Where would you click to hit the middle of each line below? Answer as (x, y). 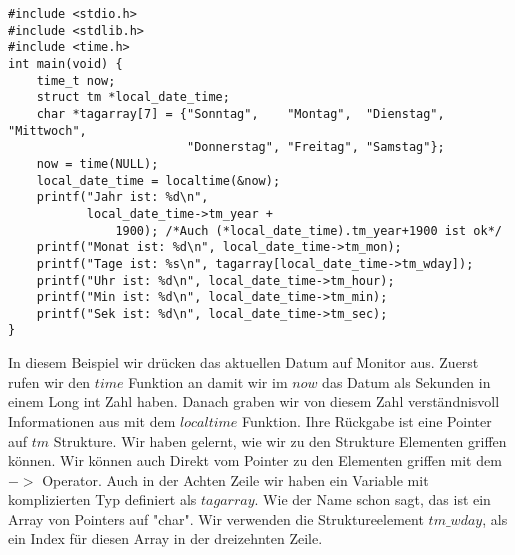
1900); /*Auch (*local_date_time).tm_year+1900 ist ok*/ (308, 230)
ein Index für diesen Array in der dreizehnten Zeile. (165, 538)
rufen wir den (49, 381)
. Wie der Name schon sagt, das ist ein (372, 499)
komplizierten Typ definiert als (102, 499)
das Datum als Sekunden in (406, 381)
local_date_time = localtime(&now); (158, 180)
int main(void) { (65, 63)
